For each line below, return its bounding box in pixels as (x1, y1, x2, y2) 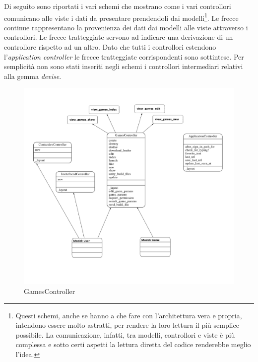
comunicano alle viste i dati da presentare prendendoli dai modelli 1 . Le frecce (4, 11, 239, 23)
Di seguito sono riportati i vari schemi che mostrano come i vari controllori (4, 1, 231, 11)
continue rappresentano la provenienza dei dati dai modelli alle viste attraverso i (4, 22, 248, 32)
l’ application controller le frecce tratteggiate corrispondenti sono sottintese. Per (4, 51, 244, 62)
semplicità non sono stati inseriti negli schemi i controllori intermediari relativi (4, 61, 243, 72)
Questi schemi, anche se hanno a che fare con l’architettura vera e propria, (15, 310, 242, 320)
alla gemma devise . (4, 71, 62, 81)
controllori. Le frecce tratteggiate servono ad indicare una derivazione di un (4, 32, 233, 42)
